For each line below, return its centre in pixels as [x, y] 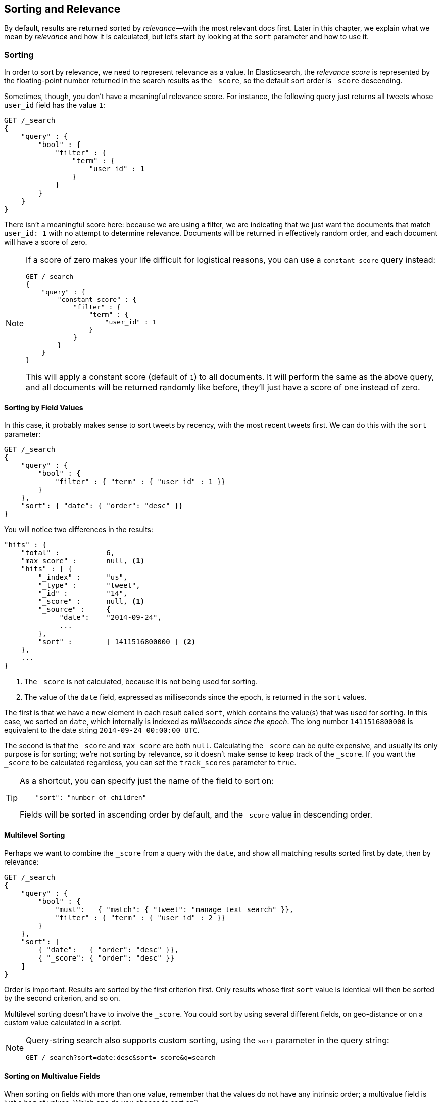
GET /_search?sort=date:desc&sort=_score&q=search [121, 1057]
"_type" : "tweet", [89, 585]
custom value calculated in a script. [63, 1022]
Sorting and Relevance [62, 9]
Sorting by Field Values [44, 407]
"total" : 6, [68, 553]
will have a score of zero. [46, 242]
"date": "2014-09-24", [110, 618]
